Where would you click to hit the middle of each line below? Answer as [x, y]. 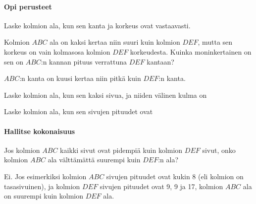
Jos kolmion [22, 150]
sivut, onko [219, 150]
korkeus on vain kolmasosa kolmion [57, 51]
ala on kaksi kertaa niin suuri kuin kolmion [115, 42]
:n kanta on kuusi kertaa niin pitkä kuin [80, 78]
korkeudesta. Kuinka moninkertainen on [191, 51]
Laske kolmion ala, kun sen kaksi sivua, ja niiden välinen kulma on [105, 95]
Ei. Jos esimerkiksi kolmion [45, 176]
